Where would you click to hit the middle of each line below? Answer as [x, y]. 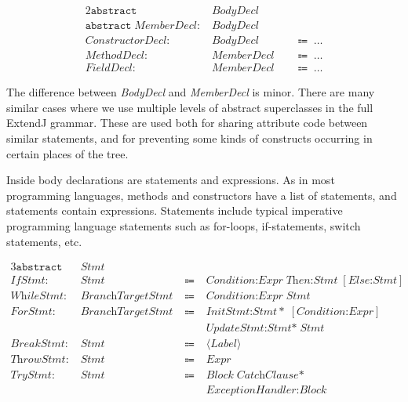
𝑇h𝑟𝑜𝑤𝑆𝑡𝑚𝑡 [38, 360]
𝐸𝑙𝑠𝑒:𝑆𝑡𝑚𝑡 [373, 281]
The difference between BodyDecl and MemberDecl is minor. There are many [191, 92]
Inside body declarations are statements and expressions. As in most [171, 180]
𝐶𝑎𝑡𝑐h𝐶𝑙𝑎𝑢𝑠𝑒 [268, 376]
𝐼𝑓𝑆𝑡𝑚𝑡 [28, 281]
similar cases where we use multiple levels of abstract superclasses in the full [190, 107]
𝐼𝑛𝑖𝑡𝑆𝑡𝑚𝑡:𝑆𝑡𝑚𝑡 [242, 312]
